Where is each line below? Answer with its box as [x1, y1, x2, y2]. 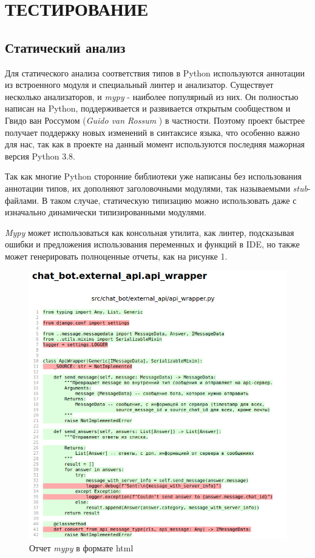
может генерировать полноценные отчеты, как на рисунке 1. [5, 249, 228, 262]
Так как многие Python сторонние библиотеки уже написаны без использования [5, 170, 302, 183]
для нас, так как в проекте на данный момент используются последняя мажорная [5, 138, 305, 150]
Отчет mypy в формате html [29, 541, 134, 554]
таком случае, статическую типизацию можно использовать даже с [50, 193, 297, 206]
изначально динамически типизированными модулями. [5, 206, 206, 218]
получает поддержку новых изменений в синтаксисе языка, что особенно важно [5, 126, 300, 138]
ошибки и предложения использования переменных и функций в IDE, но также [5, 238, 300, 250]
